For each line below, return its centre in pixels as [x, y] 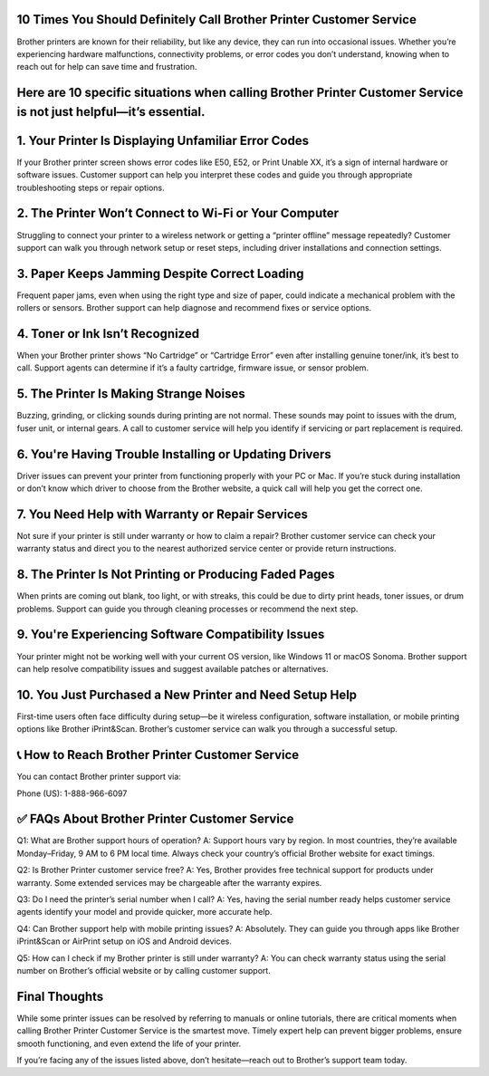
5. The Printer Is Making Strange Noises [131, 394]
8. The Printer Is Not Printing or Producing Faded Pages [176, 575]
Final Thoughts [60, 996]
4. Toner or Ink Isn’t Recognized [108, 334]
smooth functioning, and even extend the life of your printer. [129, 1043]
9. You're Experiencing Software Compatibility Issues [171, 634]
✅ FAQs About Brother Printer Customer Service [155, 819]
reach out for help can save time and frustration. [107, 67]
